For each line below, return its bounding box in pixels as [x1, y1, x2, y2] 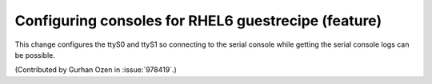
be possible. [14, 50, 55, 59]
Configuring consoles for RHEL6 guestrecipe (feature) [14, 12, 382, 29]
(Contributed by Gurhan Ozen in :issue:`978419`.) [14, 65, 178, 74]
